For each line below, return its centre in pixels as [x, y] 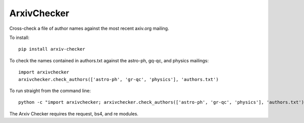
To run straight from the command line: [50, 91]
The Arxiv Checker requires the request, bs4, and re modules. [74, 113]
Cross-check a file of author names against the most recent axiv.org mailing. [89, 28]
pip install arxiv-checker [52, 49]
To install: [20, 37]
